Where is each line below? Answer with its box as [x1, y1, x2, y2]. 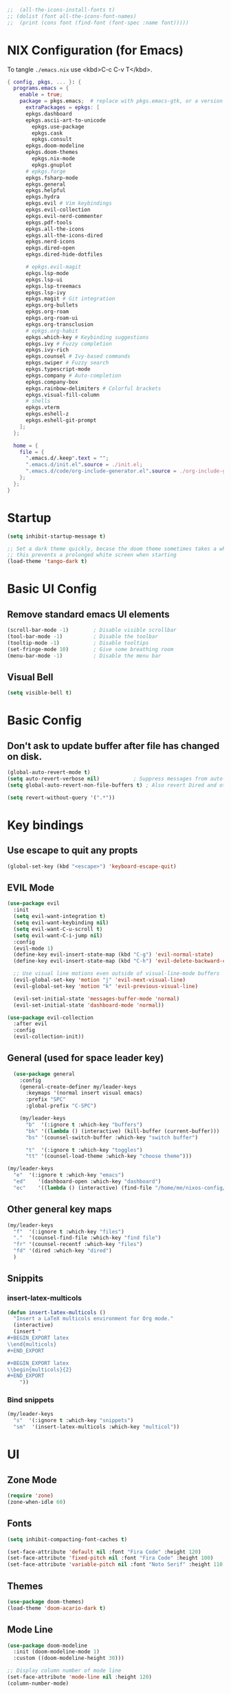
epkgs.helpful [25, 187, 67, 194]
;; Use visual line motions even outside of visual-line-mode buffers [13, 970, 220, 977]
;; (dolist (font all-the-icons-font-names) [7, 12, 137, 20]
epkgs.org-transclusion [25, 320, 94, 328]
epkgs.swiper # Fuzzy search [25, 360, 109, 367]
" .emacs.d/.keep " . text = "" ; [25, 455, 109, 462]
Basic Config [7, 712, 82, 728]
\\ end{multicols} [7, 1341, 57, 1348]
